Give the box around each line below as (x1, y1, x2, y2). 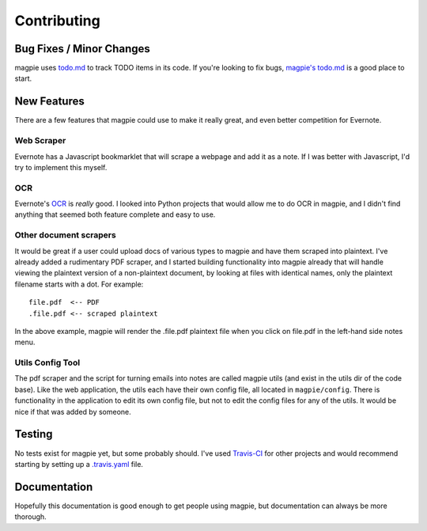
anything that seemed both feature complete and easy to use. (14, 210, 216, 219)
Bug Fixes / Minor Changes (14, 42, 150, 55)
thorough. (14, 512, 47, 522)
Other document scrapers (14, 229, 116, 241)
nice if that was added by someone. (14, 407, 132, 416)
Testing (14, 427, 53, 441)
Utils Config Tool (14, 357, 81, 368)
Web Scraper (14, 135, 66, 146)
